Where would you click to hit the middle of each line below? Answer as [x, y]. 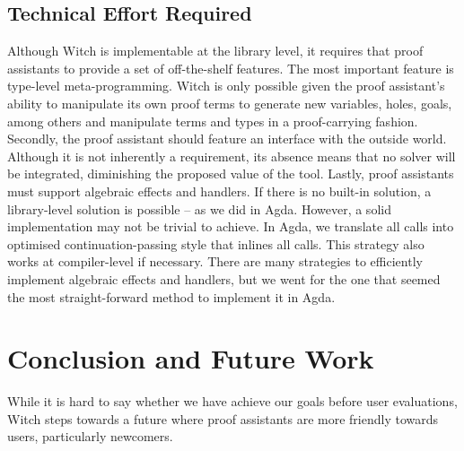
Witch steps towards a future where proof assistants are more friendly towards [223, 418]
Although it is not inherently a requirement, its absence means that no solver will [232, 156]
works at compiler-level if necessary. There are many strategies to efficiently [215, 261]
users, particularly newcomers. [90, 436]
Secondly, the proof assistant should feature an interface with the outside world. [227, 139]
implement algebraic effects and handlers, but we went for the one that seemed [224, 278]
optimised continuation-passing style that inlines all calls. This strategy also [216, 243]
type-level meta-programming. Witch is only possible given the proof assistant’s [226, 86]
